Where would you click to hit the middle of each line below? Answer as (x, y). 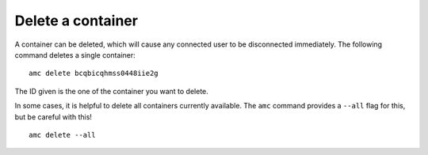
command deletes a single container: (75, 55)
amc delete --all (62, 135)
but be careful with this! (53, 117)
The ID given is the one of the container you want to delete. (112, 91)
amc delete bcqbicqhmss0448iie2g (94, 74)
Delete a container (76, 21)
